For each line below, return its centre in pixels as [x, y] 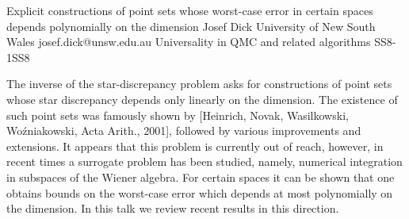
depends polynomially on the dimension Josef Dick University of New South [191, 26]
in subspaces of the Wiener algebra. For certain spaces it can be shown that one [201, 177]
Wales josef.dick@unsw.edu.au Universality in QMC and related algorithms [189, 42]
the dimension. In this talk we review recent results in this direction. [173, 208]
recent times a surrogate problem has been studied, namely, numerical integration [204, 161]
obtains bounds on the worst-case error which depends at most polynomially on [200, 192]
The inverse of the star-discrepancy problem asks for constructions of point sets [199, 84]
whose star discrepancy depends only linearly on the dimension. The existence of [202, 99]
